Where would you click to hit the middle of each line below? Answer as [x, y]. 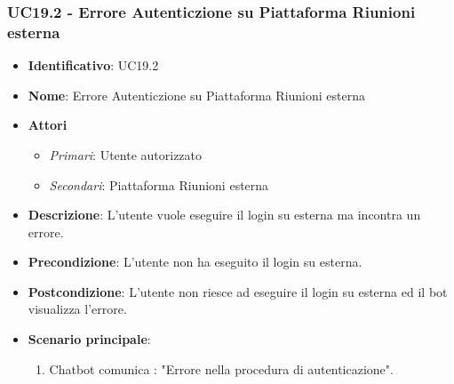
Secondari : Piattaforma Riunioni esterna [159, 184]
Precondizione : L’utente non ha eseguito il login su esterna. [195, 262]
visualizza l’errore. [77, 309]
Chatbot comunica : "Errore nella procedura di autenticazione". [221, 368]
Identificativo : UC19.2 [93, 65]
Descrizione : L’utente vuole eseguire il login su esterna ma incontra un [224, 215]
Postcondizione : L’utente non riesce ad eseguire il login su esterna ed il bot [238, 291]
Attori [48, 125]
